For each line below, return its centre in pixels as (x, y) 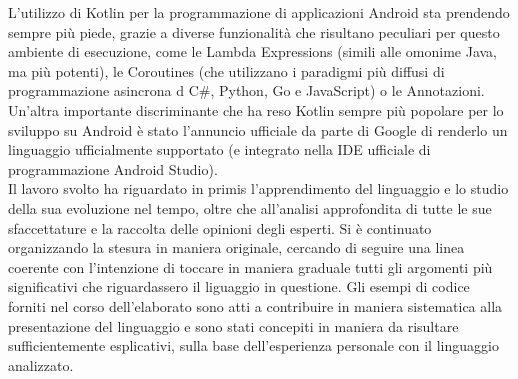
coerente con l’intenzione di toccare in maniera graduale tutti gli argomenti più (250, 266)
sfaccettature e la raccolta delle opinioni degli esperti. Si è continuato (220, 227)
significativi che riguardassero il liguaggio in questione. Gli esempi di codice (239, 286)
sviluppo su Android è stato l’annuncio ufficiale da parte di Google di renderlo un (258, 129)
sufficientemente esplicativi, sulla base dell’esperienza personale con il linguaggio (253, 345)
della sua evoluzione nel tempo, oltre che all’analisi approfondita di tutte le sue (250, 207)
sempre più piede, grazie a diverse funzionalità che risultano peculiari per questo (254, 31)
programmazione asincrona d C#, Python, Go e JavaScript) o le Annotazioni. (246, 90)
